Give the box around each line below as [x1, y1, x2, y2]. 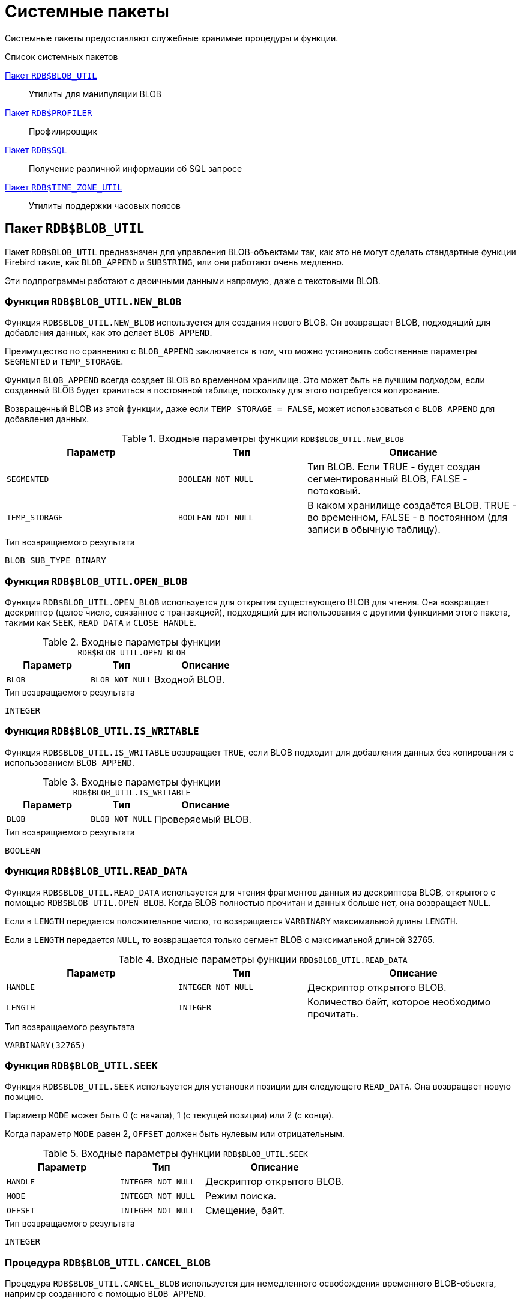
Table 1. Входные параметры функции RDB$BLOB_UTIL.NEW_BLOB [121, 432, 405, 445]
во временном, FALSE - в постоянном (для [307, 511, 508, 524]
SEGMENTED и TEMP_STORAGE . [5, 356, 124, 367]
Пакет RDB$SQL [5, 144, 67, 155]
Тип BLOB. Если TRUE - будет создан [307, 461, 480, 473]
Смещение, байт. [205, 1204, 285, 1217]
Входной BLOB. [154, 673, 225, 686]
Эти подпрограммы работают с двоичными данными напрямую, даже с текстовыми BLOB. [5, 275, 381, 286]
